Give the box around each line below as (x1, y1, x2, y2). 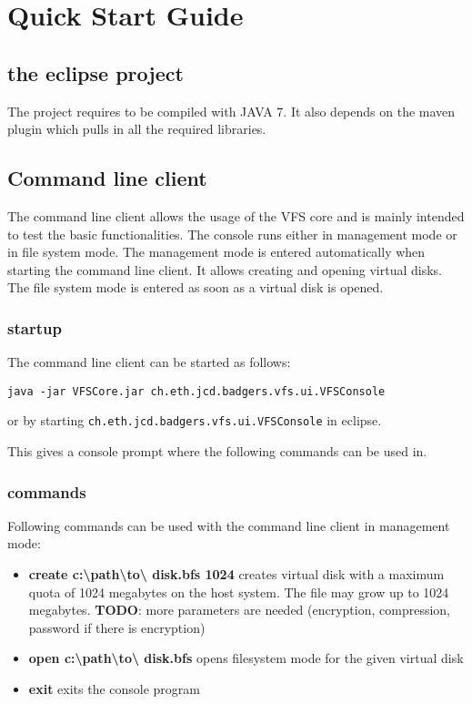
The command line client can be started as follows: (7, 352, 291, 372)
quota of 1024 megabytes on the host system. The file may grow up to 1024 (28, 582, 449, 601)
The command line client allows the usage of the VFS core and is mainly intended (7, 206, 465, 225)
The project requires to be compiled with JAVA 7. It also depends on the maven (7, 101, 456, 120)
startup (7, 316, 62, 339)
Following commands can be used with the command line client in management (7, 515, 450, 535)
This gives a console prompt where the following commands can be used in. (7, 442, 427, 461)
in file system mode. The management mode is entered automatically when (7, 242, 426, 261)
